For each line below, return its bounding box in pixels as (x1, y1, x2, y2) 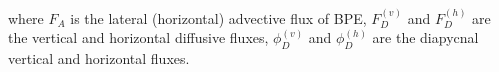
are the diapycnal (372, 27, 479, 48)
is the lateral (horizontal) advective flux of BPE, (70, 7, 367, 28)
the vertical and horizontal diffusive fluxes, (8, 27, 269, 48)
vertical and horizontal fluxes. (8, 48, 190, 69)
